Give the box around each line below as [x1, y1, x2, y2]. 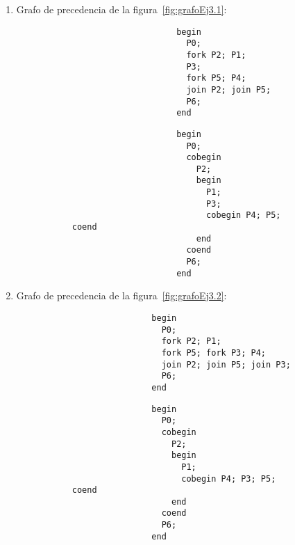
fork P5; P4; [186, 73, 246, 84]
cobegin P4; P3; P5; [181, 473, 276, 484]
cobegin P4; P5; [206, 210, 281, 221]
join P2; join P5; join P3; [161, 359, 291, 370]
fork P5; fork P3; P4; [161, 347, 266, 358]
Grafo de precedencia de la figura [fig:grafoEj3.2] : [16, 288, 227, 303]
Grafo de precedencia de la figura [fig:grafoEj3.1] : [16, 2, 227, 16]
